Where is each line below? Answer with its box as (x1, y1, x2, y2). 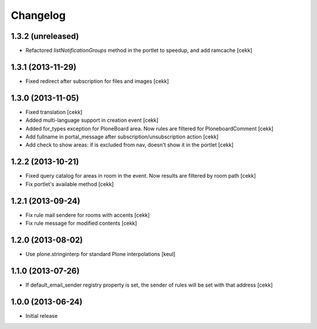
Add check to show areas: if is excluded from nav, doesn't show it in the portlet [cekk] (25, 141, 234, 148)
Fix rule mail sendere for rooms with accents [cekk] (25, 211, 150, 218)
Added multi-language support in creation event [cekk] (25, 117, 158, 124)
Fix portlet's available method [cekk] (25, 180, 114, 188)
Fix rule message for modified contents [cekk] (25, 220, 137, 227)
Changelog (11, 9, 66, 22)
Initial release (25, 312, 58, 319)
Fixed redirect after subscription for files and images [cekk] (25, 77, 170, 85)
